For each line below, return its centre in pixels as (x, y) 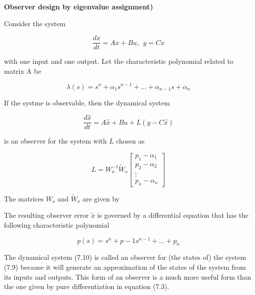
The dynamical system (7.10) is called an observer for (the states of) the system (125, 257)
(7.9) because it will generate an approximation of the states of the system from (125, 267)
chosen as (130, 141)
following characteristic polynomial (57, 224)
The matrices (24, 198)
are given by (101, 198)
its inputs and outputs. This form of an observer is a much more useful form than (128, 276)
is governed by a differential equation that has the (173, 215)
